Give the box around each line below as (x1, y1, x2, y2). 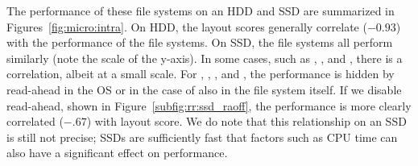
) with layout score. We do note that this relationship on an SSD (86, 113, 407, 130)
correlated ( (6, 113, 64, 130)
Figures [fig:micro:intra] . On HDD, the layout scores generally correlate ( (6, 18, 367, 35)
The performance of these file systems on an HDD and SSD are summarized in (6, 2, 395, 19)
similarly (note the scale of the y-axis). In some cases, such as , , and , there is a (6, 49, 403, 66)
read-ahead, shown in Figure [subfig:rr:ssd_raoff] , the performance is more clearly (6, 97, 412, 114)
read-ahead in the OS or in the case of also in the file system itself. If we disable (6, 81, 402, 98)
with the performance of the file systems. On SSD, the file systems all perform (6, 34, 393, 51)
